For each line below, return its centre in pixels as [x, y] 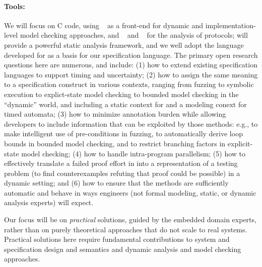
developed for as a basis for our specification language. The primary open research [131, 55]
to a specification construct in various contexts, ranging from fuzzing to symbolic [129, 84]
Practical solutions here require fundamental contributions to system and [117, 239]
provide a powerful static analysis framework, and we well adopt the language [124, 44]
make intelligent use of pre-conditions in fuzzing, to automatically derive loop [123, 133]
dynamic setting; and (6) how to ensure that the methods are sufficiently [116, 183]
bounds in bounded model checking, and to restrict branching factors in [115, 143]
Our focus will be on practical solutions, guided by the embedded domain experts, [130, 219]
